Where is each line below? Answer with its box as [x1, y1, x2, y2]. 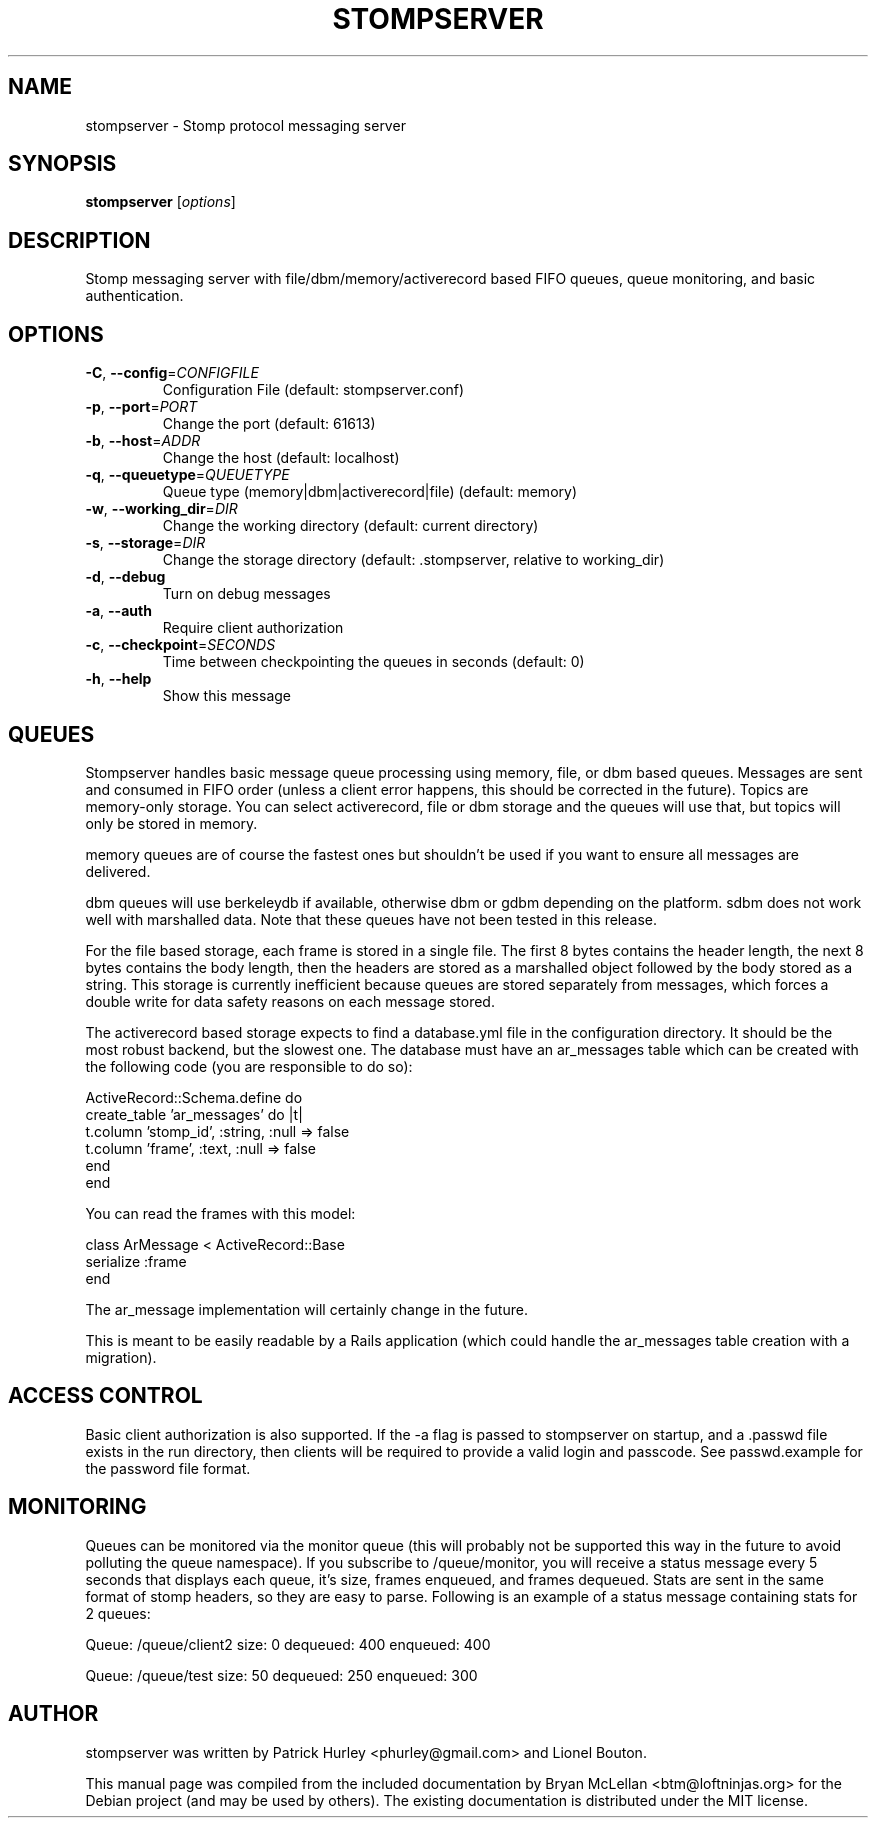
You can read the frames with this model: [85, 1204, 356, 1222]
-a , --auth [85, 602, 152, 620]
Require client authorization [162, 619, 344, 637]
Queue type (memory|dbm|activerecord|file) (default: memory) [162, 483, 577, 501]
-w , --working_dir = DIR [85, 500, 238, 518]
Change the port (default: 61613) [162, 415, 376, 433]
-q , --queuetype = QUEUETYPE [85, 466, 290, 484]
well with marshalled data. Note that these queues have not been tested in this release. [85, 910, 657, 928]
